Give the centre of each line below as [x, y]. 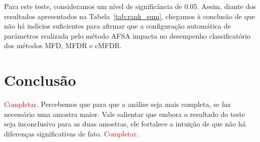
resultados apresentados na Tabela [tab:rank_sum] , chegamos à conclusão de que [130, 16]
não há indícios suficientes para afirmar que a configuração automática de [117, 26]
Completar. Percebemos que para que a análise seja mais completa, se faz [117, 104]
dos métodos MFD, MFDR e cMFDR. [63, 45]
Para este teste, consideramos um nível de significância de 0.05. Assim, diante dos [130, 6]
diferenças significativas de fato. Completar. [71, 133]
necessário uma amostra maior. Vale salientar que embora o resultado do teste [125, 114]
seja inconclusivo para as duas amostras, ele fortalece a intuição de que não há [125, 124]
